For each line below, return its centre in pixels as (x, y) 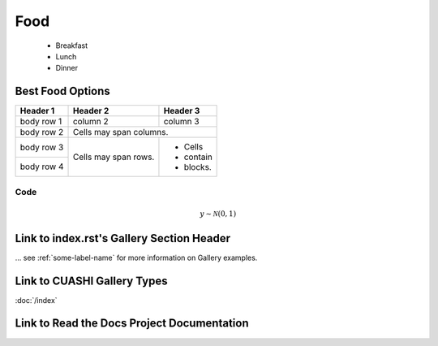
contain (198, 157)
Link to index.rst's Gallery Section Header (123, 238)
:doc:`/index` (36, 300)
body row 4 (42, 167)
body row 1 (41, 122)
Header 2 (91, 111)
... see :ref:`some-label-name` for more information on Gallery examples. (136, 257)
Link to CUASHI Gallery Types (91, 281)
